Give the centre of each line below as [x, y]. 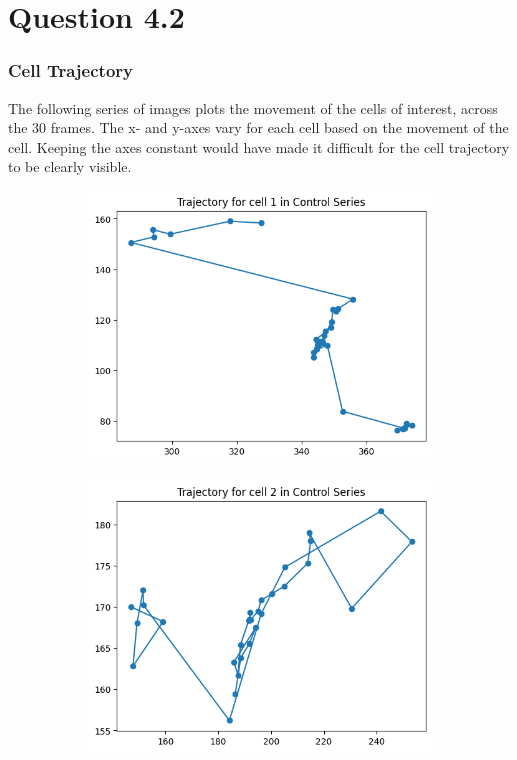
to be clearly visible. [70, 166]
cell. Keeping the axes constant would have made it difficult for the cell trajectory [259, 146]
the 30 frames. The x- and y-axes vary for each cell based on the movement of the [258, 127]
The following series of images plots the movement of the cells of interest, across [253, 107]
